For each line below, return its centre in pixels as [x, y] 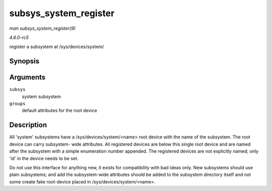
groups [17, 104]
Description [28, 125]
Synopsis [24, 61]
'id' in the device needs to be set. [44, 158]
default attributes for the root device [60, 111]
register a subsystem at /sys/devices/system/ [57, 47]
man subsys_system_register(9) [42, 28]
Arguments [27, 78]
